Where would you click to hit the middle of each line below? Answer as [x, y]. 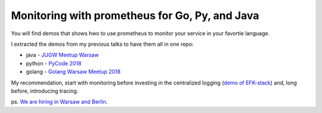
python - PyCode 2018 [54, 63]
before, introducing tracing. [45, 91]
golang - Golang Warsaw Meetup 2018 [73, 72]
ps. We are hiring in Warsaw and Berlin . [59, 102]
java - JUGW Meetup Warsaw [62, 55]
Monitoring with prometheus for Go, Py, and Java [135, 15]
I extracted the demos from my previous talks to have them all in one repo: [102, 44]
